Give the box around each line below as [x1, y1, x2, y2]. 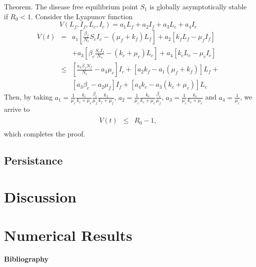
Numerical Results [4, 225, 133, 245]
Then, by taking [4, 92, 53, 102]
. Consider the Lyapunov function [31, 11, 133, 21]
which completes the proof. [4, 129, 85, 139]
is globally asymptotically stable [149, 1, 247, 11]
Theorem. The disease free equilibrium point [4, 1, 138, 11]
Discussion [4, 186, 76, 206]
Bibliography [4, 254, 49, 264]
